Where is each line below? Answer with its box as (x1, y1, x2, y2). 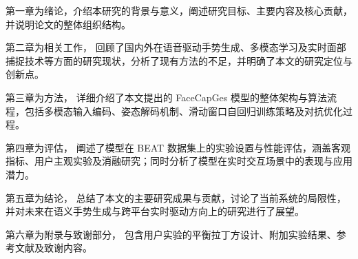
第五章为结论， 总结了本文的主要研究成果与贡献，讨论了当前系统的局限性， (6, 190, 346, 205)
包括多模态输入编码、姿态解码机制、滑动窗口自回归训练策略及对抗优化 (24, 103, 343, 118)
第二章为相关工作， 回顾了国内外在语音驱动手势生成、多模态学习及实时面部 (6, 40, 346, 54)
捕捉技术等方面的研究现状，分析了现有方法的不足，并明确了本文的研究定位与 (6, 53, 352, 68)
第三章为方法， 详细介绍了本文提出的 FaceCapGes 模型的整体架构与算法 (6, 90, 328, 104)
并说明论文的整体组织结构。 (6, 17, 131, 31)
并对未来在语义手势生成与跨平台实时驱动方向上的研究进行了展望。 (6, 204, 304, 218)
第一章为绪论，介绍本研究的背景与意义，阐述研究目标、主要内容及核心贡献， (6, 3, 352, 17)
